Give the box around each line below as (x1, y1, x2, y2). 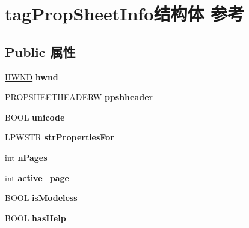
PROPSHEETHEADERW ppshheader (5, 91, 153, 103)
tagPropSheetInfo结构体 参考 (5, 1, 245, 26)
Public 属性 (5, 42, 76, 61)
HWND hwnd (5, 70, 58, 83)
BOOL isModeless (5, 191, 78, 204)
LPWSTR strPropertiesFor (5, 131, 114, 143)
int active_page (5, 171, 69, 184)
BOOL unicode (5, 110, 65, 123)
